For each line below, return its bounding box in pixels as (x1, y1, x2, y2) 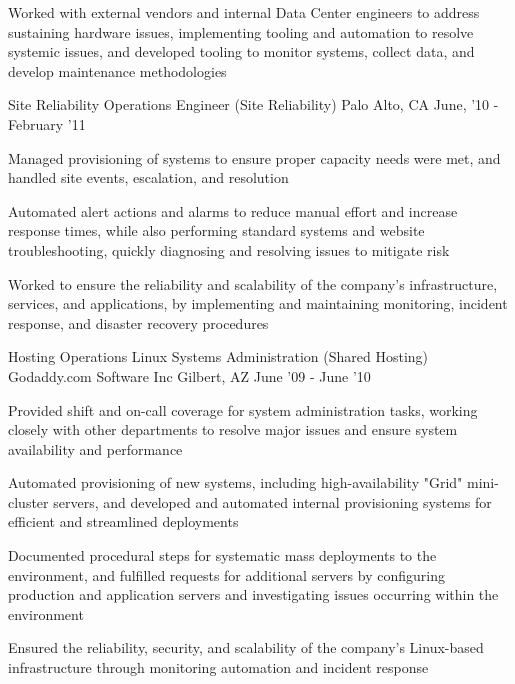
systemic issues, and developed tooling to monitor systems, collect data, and (8, 41, 475, 62)
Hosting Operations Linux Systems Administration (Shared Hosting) (8, 346, 429, 367)
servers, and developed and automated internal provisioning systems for (53, 491, 492, 512)
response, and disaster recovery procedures (8, 312, 269, 333)
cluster (8, 491, 49, 512)
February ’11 (8, 113, 86, 134)
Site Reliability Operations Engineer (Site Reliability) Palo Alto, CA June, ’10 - (8, 94, 499, 115)
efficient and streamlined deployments (8, 511, 239, 532)
